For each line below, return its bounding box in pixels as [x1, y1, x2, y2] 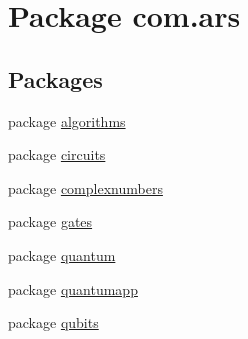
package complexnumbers [8, 177, 163, 198]
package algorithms [8, 110, 126, 131]
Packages [8, 63, 103, 94]
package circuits [8, 144, 106, 165]
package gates [8, 211, 93, 232]
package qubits [8, 312, 99, 333]
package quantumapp [8, 278, 138, 299]
